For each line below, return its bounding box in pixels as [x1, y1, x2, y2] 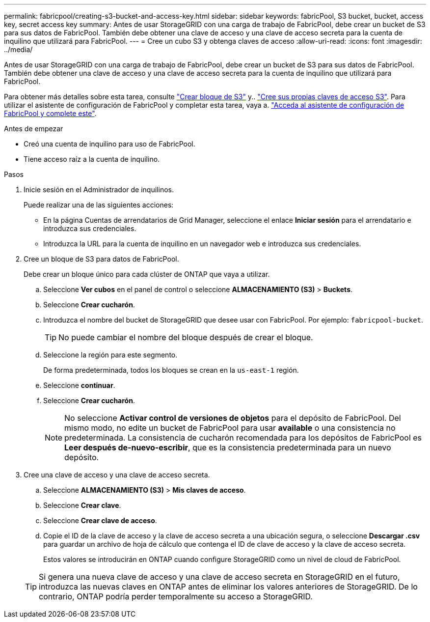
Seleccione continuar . [43, 381, 115, 389]
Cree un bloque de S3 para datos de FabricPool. [24, 255, 179, 263]
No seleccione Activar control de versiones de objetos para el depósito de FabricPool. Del [64, 413, 401, 423]
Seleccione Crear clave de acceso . [43, 516, 157, 525]
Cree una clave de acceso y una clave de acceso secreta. [24, 471, 210, 479]
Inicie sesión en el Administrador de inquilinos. [24, 185, 174, 194]
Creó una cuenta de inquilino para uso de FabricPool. [24, 140, 195, 148]
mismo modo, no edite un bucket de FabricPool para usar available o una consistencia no [64, 423, 396, 433]
